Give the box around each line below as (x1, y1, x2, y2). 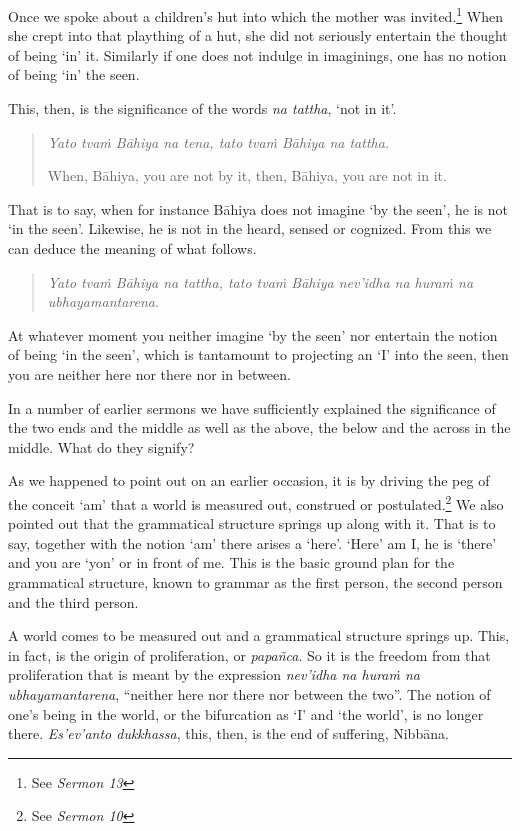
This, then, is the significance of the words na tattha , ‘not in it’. (8, 98, 397, 119)
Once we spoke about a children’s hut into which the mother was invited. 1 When (8, 3, 503, 26)
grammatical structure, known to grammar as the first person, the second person (8, 571, 503, 592)
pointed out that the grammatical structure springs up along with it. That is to (8, 513, 496, 534)
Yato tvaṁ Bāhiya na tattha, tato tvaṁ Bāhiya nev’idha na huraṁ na (47, 271, 474, 292)
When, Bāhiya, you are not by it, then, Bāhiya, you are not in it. (47, 165, 447, 186)
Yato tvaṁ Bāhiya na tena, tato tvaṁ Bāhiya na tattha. (47, 131, 390, 152)
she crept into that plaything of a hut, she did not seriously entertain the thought (8, 25, 508, 46)
